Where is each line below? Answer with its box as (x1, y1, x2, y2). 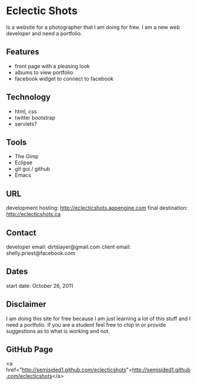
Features (6, 47, 39, 57)
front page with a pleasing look (14, 62, 90, 69)
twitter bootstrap (14, 114, 56, 121)
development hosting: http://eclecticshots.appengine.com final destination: (6, 204, 188, 211)
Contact (6, 228, 36, 238)
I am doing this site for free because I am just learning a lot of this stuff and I (6, 315, 191, 322)
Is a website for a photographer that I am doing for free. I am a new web (6, 24, 181, 31)
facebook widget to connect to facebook (14, 75, 113, 82)
